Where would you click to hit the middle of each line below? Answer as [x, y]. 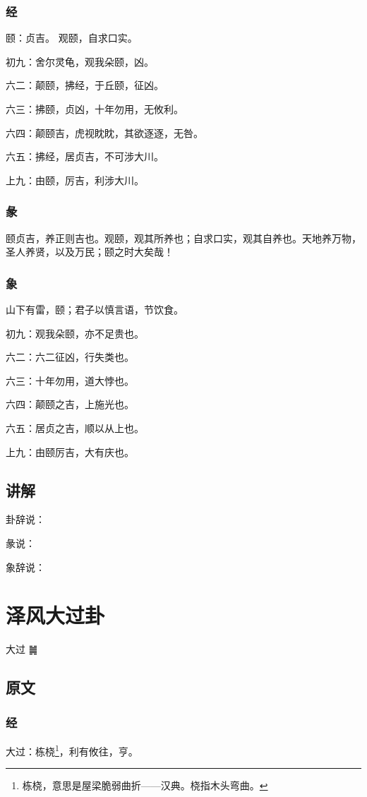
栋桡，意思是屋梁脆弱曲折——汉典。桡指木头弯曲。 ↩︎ [145, 785]
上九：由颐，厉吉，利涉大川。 [75, 180]
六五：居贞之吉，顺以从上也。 [75, 427]
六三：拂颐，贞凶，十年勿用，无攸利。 [95, 109]
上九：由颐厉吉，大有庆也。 [70, 451]
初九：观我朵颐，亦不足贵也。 [75, 333]
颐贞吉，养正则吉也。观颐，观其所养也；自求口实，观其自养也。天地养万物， [183, 238]
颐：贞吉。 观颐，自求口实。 [72, 38]
